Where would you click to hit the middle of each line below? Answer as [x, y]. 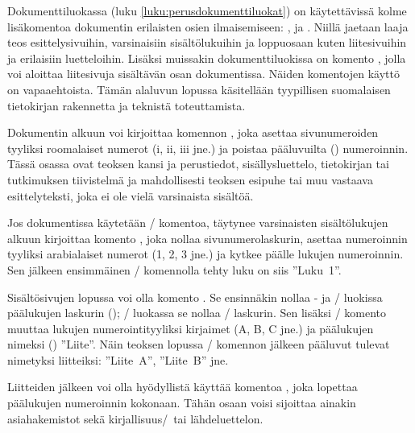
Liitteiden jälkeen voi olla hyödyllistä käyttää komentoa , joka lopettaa [183, 387]
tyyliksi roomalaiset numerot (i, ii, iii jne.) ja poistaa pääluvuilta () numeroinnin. [208, 148]
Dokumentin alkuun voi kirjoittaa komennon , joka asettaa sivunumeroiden [193, 132]
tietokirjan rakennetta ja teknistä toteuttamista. [127, 105]
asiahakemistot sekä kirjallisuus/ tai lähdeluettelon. [135, 418]
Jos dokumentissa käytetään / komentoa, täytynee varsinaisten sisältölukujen [198, 223]
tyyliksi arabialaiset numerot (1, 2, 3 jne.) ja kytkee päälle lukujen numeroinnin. [205, 254]
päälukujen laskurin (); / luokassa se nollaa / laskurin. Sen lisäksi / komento [197, 313]
